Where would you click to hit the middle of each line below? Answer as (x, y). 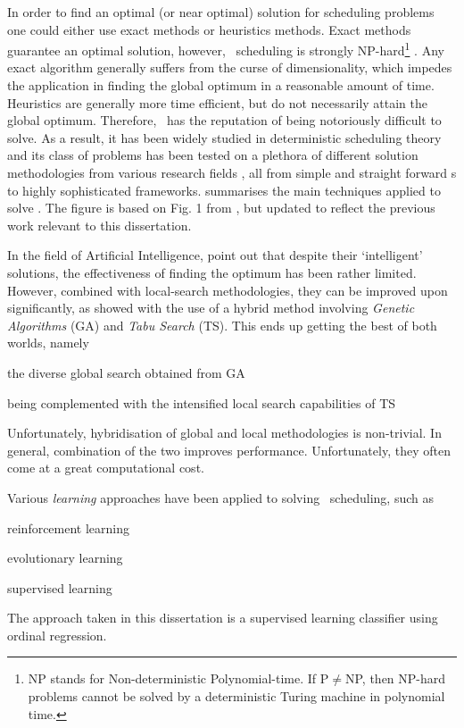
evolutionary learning (65, 558)
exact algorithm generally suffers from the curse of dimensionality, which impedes (230, 67)
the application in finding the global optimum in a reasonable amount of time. (221, 85)
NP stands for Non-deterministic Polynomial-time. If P (178, 678)
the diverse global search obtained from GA (126, 372)
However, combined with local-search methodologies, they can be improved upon (228, 290)
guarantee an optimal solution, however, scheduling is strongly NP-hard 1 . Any (226, 49)
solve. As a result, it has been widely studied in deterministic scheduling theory (224, 137)
